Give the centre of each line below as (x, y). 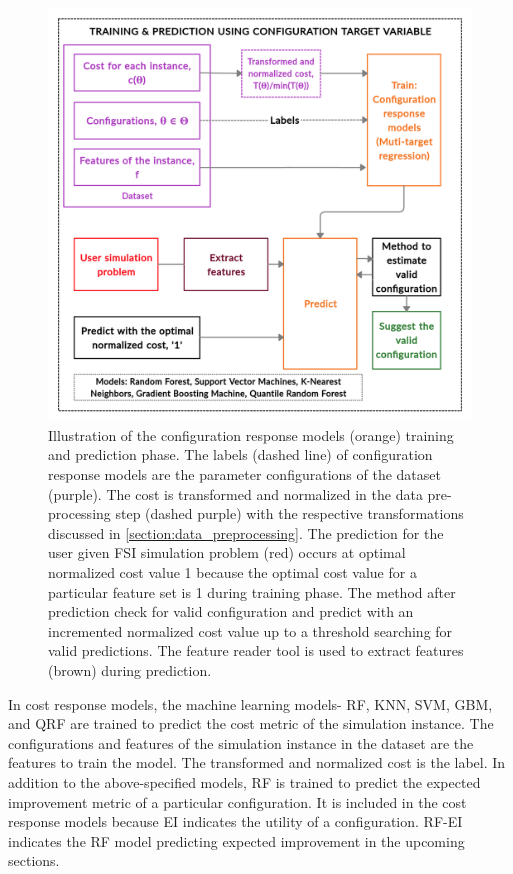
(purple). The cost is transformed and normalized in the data (235, 493)
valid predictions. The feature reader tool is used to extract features (256, 650)
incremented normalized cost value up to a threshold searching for (250, 630)
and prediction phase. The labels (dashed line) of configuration (240, 454)
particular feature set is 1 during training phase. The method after (252, 591)
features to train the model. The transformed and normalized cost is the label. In (257, 762)
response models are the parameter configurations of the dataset (244, 474)
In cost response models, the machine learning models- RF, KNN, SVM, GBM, (250, 703)
